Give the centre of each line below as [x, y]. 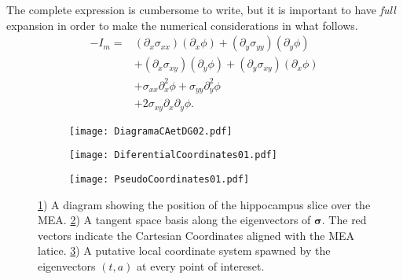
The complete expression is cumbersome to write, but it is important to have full [201, 9]
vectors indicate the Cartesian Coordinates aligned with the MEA [196, 235]
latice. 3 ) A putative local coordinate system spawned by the [184, 251]
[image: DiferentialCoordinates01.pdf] [173, 155]
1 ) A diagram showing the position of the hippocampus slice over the [204, 204]
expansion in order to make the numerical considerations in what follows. [182, 25]
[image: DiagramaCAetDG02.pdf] [151, 131]
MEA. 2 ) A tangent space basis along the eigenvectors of [174, 220]
